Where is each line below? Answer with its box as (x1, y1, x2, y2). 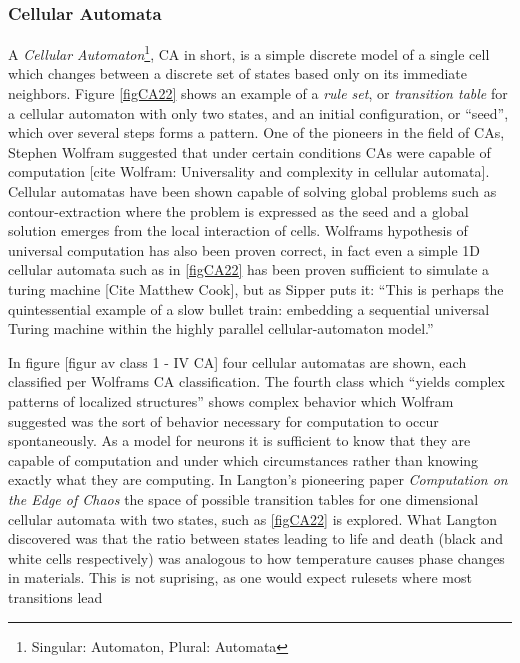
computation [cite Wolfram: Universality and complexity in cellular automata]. (8, 161, 490, 182)
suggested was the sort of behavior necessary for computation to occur (8, 410, 439, 431)
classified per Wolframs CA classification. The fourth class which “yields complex (8, 371, 505, 392)
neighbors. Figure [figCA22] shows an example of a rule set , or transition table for (8, 83, 508, 104)
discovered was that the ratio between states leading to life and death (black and (8, 528, 504, 549)
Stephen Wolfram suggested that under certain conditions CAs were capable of (8, 141, 491, 162)
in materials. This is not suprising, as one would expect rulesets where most (8, 567, 472, 588)
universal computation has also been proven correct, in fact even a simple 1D (8, 239, 480, 260)
